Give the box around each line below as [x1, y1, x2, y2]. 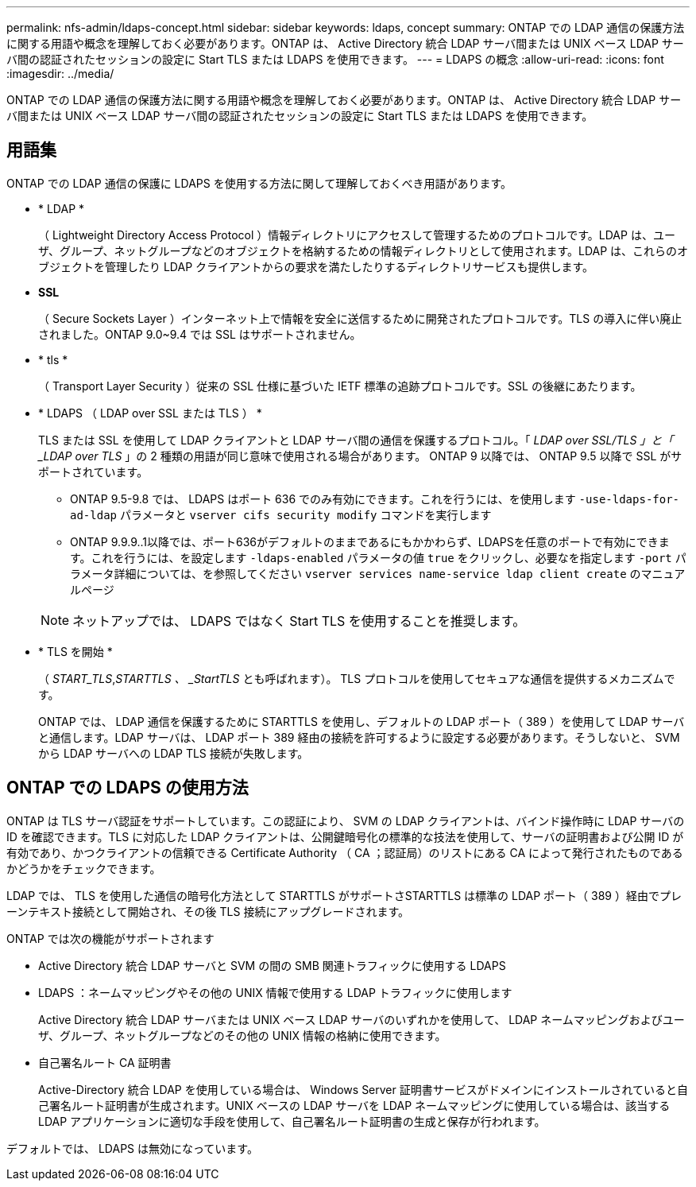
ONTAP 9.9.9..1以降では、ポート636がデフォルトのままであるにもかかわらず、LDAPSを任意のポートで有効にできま [70, 534, 670, 549]
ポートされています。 [38, 464, 149, 479]
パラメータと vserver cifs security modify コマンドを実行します [119, 507, 492, 522]
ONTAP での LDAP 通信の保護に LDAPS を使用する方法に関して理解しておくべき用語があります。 [6, 176, 512, 190]
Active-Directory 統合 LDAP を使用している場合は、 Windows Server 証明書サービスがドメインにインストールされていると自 [38, 1082, 689, 1096]
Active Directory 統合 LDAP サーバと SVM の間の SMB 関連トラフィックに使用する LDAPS [38, 958, 506, 972]
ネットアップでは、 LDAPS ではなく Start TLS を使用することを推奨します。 [72, 612, 526, 629]
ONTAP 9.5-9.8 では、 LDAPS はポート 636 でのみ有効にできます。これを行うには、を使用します [70, 491, 576, 506]
